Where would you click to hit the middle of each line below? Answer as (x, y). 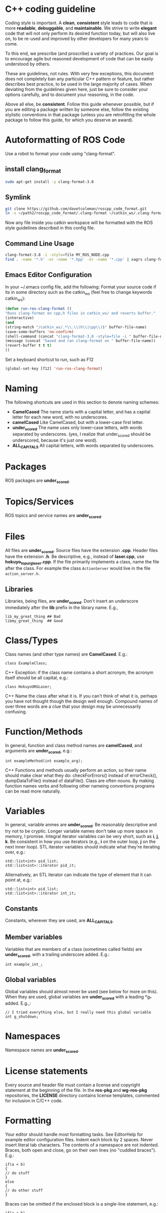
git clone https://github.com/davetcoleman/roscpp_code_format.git (76, 209)
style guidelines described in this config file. (50, 228)
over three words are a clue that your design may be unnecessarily (73, 706)
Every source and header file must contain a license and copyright (73, 1085)
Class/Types (32, 640)
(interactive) (20, 318)
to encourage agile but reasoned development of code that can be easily (79, 58)
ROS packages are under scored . (38, 481)
